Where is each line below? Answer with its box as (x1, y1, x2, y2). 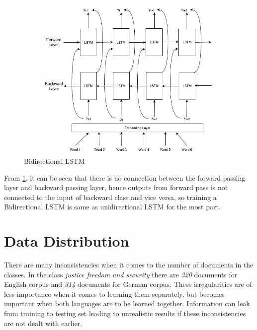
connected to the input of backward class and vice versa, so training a (4, 192, 217, 202)
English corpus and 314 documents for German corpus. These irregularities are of (4, 279, 252, 289)
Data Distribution (4, 231, 129, 251)
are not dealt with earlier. (4, 318, 83, 328)
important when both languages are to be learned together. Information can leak (4, 298, 250, 309)
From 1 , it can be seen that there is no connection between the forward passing (4, 172, 246, 183)
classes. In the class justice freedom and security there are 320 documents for (4, 269, 238, 279)
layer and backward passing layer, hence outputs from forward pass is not (4, 182, 228, 193)
